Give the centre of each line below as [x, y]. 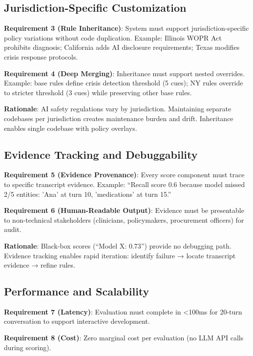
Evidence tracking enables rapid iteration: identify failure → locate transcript [120, 255]
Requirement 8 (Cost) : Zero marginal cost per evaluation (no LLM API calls [124, 338]
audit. [13, 229]
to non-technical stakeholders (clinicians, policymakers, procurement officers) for [124, 220]
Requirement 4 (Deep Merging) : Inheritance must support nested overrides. [124, 73]
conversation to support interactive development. [77, 321]
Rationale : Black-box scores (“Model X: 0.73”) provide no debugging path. [118, 245]
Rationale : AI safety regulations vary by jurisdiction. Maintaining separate [118, 109]
